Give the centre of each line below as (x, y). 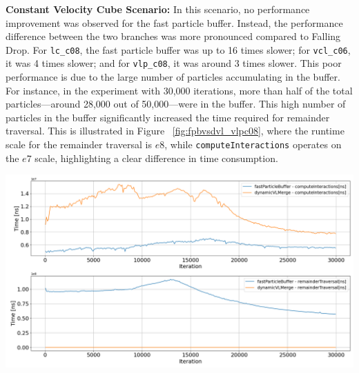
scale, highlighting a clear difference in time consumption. (156, 158)
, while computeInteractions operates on (253, 144)
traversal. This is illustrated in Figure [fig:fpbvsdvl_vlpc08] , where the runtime (175, 131)
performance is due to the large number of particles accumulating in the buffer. (173, 77)
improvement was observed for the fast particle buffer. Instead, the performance (174, 22)
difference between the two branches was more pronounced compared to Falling (173, 36)
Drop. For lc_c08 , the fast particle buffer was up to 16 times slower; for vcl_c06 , (178, 49)
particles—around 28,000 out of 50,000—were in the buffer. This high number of (176, 104)
